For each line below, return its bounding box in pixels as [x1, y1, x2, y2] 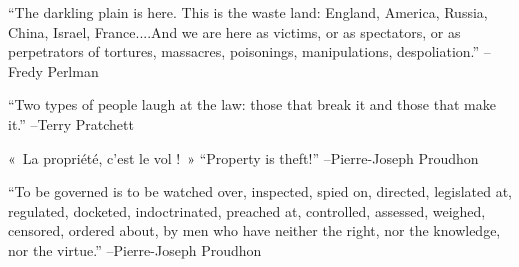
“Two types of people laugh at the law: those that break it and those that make [8, 94, 496, 115]
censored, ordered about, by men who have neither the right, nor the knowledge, [8, 220, 501, 241]
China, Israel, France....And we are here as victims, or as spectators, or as [8, 21, 461, 42]
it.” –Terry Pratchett [8, 113, 134, 134]
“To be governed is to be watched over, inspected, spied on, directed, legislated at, [8, 181, 512, 202]
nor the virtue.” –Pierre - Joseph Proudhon [8, 239, 262, 260]
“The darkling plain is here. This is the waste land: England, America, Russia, [8, 2, 488, 22]
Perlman [47, 60, 99, 81]
